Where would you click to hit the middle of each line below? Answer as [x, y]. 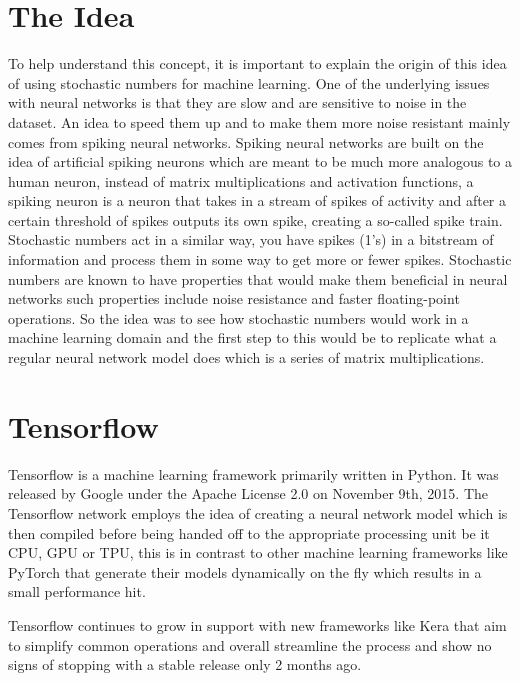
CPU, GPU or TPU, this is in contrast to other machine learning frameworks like [258, 552]
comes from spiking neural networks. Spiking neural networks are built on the [246, 141]
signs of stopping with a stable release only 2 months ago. [185, 664]
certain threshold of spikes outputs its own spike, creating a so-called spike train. [255, 219]
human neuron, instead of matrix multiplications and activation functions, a [241, 180]
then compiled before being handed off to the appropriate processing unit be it [249, 532]
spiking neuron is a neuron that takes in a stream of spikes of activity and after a [257, 200]
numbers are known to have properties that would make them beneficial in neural [258, 278]
